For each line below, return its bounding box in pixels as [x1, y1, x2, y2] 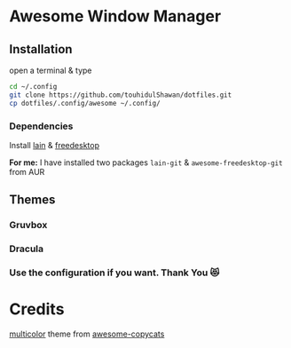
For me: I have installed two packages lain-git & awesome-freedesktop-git [9, 157, 283, 168]
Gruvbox [9, 219, 48, 232]
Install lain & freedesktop [9, 139, 100, 150]
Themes [9, 193, 56, 208]
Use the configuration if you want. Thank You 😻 [9, 266, 220, 279]
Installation [9, 42, 73, 57]
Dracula [9, 242, 44, 255]
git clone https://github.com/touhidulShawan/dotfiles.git [9, 91, 232, 99]
